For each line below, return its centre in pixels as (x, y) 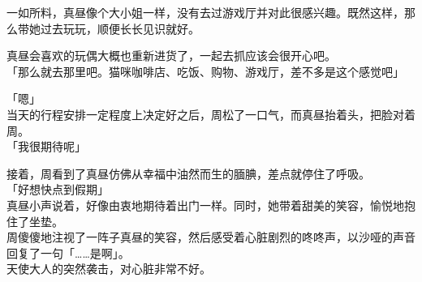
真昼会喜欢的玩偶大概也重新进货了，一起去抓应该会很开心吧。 (171, 56)
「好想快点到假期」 (58, 189)
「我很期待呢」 (46, 146)
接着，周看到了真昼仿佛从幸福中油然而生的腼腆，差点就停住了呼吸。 (188, 173)
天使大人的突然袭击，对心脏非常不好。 (109, 269)
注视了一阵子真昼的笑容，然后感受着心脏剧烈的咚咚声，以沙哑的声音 (233, 237)
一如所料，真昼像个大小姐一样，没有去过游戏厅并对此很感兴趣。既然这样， (205, 12)
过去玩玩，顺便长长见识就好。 (120, 28)
